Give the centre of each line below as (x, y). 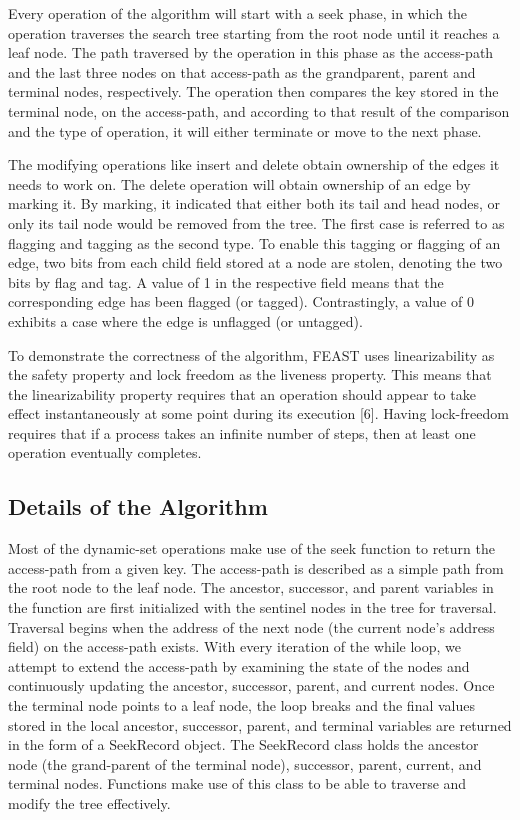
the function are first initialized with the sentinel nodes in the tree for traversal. (252, 607)
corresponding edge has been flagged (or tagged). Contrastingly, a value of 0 (241, 301)
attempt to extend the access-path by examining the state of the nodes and (239, 665)
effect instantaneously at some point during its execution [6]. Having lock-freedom (258, 413)
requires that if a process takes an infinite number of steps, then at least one (242, 432)
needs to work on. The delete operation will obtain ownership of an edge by (239, 183)
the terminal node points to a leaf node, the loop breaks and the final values (241, 705)
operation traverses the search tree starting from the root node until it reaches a (254, 32)
